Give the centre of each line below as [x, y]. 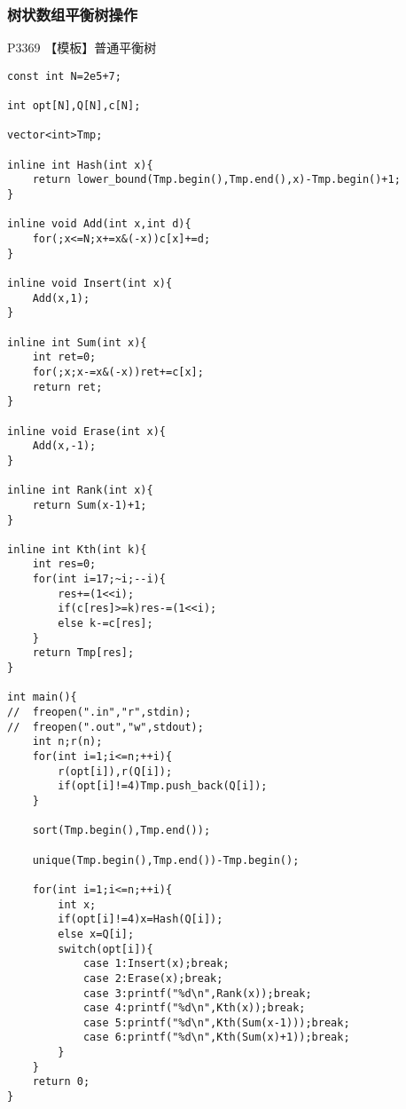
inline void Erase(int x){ [86, 431]
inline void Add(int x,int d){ [99, 224]
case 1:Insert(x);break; [156, 964]
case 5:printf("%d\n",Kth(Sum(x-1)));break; [216, 1022]
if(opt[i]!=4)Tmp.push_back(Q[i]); [163, 786]
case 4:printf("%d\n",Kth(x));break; [194, 1008]
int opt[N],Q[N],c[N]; [74, 106]
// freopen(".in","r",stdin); [99, 713]
